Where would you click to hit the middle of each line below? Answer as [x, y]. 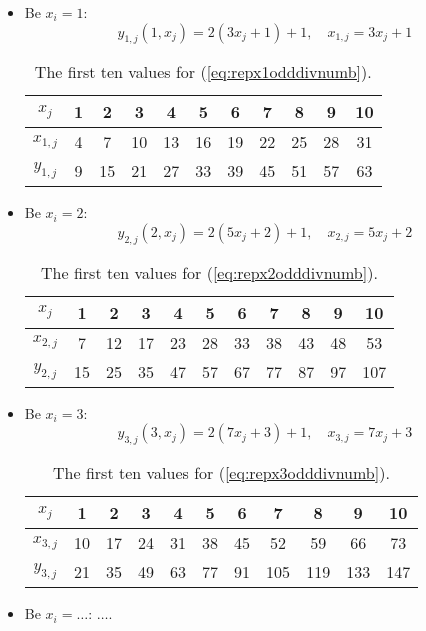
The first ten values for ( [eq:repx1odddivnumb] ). [203, 72]
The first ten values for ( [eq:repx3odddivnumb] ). [221, 473]
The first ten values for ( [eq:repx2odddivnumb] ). [209, 272]
